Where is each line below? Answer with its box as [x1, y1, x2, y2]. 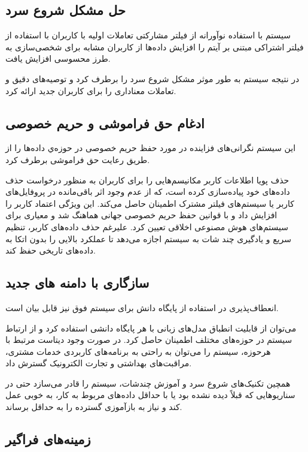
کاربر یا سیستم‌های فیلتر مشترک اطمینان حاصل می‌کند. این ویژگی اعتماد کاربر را [5, 197, 294, 209]
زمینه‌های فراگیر [5, 430, 91, 448]
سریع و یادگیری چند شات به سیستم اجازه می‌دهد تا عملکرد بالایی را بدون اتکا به [5, 232, 292, 245]
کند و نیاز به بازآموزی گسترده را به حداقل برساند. [5, 400, 182, 413]
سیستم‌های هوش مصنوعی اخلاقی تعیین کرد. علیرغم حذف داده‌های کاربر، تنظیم [5, 220, 288, 233]
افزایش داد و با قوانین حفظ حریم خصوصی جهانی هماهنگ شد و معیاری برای [5, 209, 277, 221]
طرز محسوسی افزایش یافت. [5, 52, 111, 65]
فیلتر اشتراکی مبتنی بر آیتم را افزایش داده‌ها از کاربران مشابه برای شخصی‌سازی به [5, 40, 304, 53]
